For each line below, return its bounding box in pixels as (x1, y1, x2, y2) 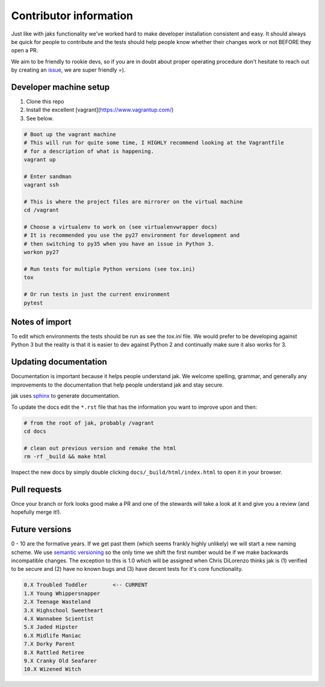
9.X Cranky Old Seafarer (23, 657, 97, 664)
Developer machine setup (11, 82, 110, 92)
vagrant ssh (23, 181, 60, 188)
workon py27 (23, 249, 60, 256)
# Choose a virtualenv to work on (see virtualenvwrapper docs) (23, 223, 218, 231)
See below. (26, 114, 54, 122)
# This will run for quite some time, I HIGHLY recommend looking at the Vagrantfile (23, 139, 284, 146)
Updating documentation (11, 357, 108, 367)
